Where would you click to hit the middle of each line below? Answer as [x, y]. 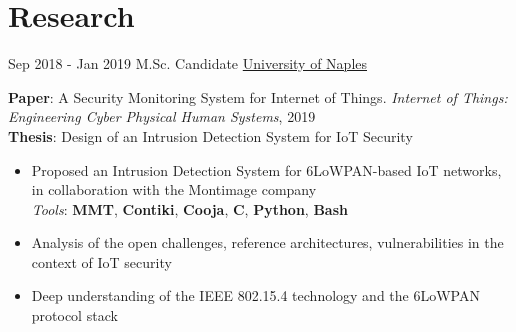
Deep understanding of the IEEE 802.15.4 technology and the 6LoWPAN [255, 295]
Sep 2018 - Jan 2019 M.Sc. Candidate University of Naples [188, 63]
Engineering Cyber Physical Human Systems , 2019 [162, 116]
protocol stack [74, 315]
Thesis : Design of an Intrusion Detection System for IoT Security [210, 135]
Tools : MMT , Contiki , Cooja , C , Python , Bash [189, 208]
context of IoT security [101, 261]
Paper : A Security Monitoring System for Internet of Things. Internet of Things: [258, 96]
